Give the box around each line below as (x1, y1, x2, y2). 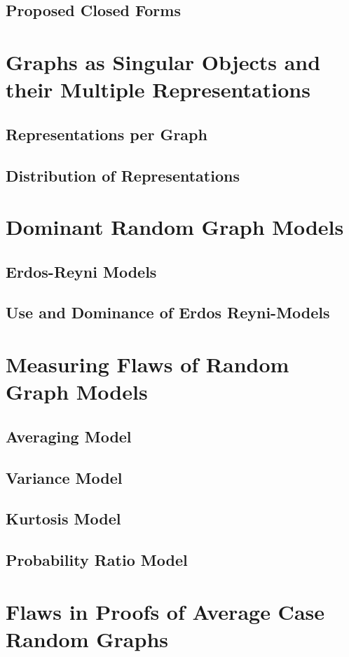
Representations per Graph (6, 123, 207, 144)
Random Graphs (6, 624, 168, 653)
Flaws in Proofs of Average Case (6, 597, 325, 625)
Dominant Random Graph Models (6, 212, 344, 241)
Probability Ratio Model (6, 549, 188, 571)
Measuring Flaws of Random (6, 350, 289, 379)
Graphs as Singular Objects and (6, 47, 321, 76)
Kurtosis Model (6, 508, 121, 529)
